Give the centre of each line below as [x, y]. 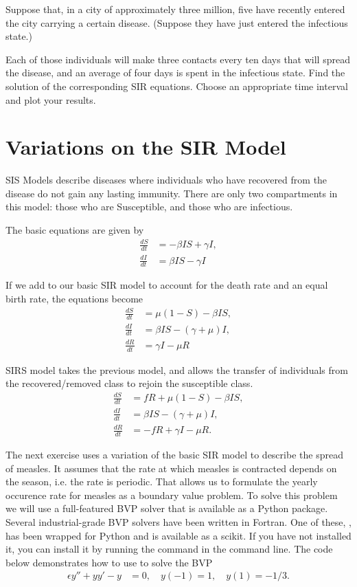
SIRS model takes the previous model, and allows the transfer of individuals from [177, 369]
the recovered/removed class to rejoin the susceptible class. [129, 383]
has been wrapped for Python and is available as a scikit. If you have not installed [178, 535]
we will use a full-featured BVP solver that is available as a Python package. [167, 508]
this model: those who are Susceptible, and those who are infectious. [149, 207]
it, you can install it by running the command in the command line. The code [169, 549]
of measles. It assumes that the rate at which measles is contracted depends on [171, 468]
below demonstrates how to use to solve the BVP [109, 562]
